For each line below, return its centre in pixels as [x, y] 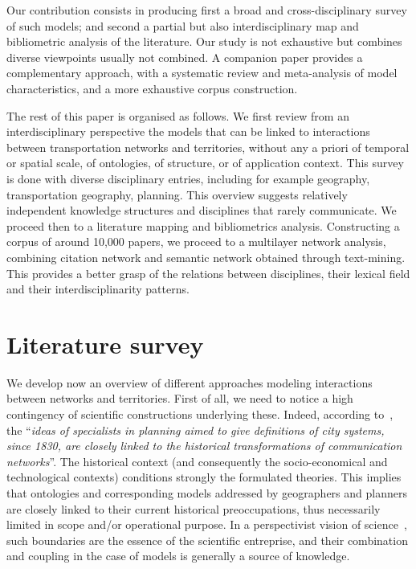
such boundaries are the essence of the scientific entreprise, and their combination [207, 540]
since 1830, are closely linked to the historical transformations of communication [204, 446]
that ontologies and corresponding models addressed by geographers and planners [207, 492]
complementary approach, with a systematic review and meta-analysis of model [202, 73]
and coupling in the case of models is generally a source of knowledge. [178, 556]
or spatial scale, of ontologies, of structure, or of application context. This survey [205, 163]
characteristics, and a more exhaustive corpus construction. [152, 88]
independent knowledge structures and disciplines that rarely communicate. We [202, 210]
